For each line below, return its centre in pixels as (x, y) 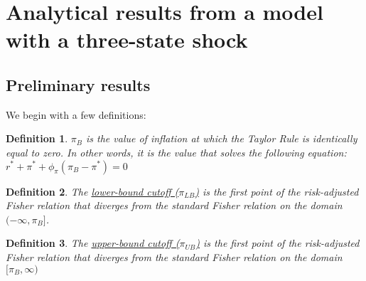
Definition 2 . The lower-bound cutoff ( (92, 191)
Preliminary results (78, 84)
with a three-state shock (127, 39)
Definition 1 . (37, 138)
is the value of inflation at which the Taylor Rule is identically (221, 138)
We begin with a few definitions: (76, 114)
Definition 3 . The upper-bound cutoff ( (93, 243)
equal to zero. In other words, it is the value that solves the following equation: (176, 152)
